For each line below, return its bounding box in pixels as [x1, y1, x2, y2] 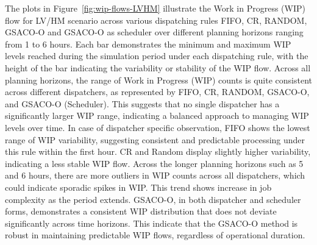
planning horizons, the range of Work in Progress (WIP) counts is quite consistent [5, 73, 312, 86]
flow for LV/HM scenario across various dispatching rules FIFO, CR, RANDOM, [5, 13, 307, 26]
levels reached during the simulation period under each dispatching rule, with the [5, 49, 308, 62]
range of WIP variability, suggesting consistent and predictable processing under [5, 133, 305, 146]
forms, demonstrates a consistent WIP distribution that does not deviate [5, 205, 277, 218]
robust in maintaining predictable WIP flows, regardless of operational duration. [5, 229, 305, 241]
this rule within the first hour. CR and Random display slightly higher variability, [5, 145, 311, 158]
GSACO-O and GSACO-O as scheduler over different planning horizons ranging [5, 26, 304, 38]
